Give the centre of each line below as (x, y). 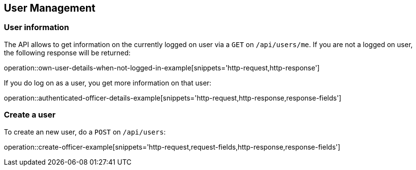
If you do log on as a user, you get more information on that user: (108, 83)
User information (37, 27)
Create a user (30, 115)
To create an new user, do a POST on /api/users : (85, 132)
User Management (50, 8)
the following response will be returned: (67, 52)
